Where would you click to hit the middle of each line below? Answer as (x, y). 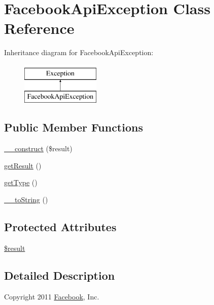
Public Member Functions (74, 127)
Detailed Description (60, 275)
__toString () (26, 200)
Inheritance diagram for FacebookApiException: (79, 52)
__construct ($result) (38, 148)
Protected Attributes (60, 227)
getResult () (23, 165)
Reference (39, 28)
